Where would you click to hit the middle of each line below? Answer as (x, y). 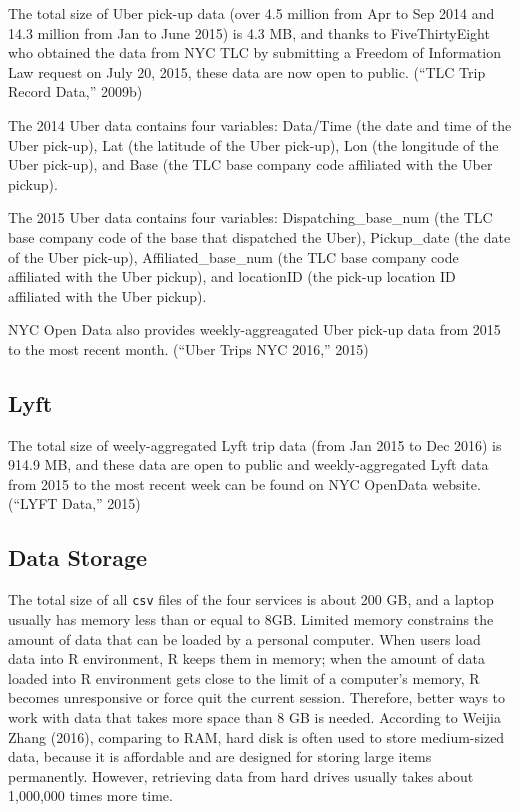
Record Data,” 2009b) (75, 91)
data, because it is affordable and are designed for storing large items (220, 756)
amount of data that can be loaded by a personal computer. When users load (244, 638)
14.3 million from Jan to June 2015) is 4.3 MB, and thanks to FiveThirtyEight (249, 32)
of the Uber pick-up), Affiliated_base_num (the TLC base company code (233, 256)
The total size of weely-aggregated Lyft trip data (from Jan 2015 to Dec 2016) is (255, 444)
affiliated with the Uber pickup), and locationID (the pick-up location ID (232, 276)
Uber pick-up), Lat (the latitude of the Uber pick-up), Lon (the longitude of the (253, 144)
